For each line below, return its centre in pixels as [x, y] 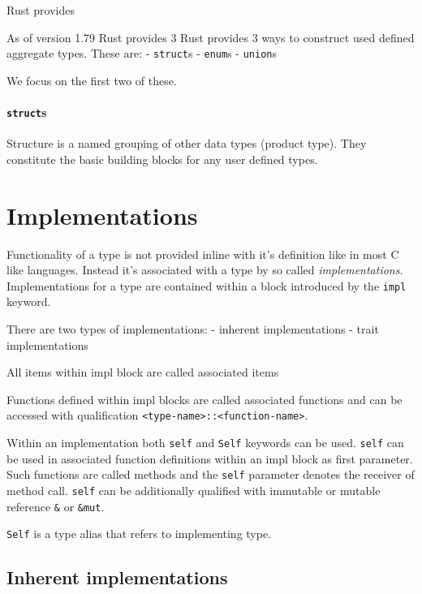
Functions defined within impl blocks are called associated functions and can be [205, 399]
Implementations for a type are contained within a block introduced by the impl [207, 285]
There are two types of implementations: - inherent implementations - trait [193, 329]
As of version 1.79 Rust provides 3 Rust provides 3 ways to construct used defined [211, 37]
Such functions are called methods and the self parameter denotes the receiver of [211, 474]
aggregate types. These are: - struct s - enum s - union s [142, 53]
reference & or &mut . [56, 506]
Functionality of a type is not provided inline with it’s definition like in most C [203, 254]
